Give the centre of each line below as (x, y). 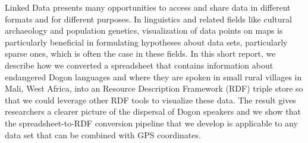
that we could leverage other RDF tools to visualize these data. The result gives (150, 100)
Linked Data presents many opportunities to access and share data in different (148, 7)
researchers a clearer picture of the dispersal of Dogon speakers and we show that (153, 111)
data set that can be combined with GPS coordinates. (103, 134)
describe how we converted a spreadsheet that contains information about (139, 65)
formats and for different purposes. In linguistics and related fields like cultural (148, 19)
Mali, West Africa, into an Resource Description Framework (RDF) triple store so (154, 88)
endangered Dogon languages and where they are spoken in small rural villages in (153, 77)
